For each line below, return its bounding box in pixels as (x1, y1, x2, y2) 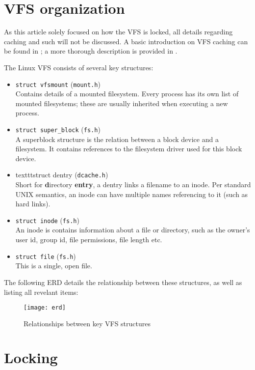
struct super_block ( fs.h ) (15, 124, 101, 134)
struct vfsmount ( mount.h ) (15, 79, 101, 89)
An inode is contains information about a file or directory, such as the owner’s (15, 225, 250, 235)
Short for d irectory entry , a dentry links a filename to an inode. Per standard (15, 179, 251, 190)
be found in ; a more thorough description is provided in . (4, 46, 178, 56)
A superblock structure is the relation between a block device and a (15, 134, 219, 144)
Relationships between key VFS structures (24, 318, 151, 328)
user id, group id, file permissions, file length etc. (15, 234, 162, 245)
